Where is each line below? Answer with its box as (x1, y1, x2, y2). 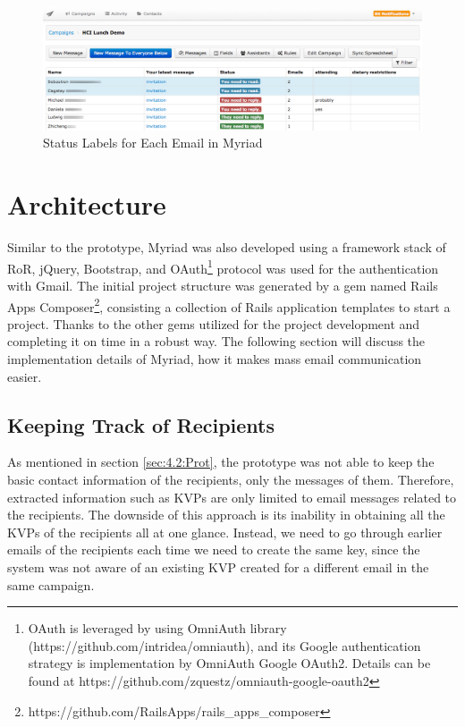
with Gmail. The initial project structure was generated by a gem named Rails (7, 276, 438, 295)
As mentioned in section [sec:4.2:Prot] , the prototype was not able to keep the (7, 452, 435, 471)
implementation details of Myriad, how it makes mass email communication (7, 350, 422, 368)
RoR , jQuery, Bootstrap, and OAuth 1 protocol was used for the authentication (7, 256, 439, 277)
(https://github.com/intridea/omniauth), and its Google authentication (28, 636, 421, 655)
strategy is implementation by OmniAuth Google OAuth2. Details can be (28, 654, 431, 672)
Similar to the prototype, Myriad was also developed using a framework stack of (7, 238, 446, 257)
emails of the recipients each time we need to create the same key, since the (7, 540, 420, 559)
